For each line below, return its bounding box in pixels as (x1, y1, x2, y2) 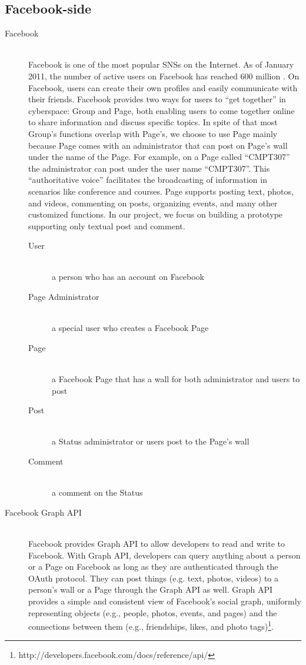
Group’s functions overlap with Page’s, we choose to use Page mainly (28, 127, 278, 139)
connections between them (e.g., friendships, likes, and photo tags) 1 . (28, 619, 274, 632)
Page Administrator (28, 290, 99, 303)
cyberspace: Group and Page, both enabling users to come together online (28, 104, 295, 116)
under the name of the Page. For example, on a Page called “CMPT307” (28, 151, 290, 163)
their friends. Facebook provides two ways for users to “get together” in (28, 93, 286, 105)
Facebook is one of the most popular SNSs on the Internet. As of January (28, 58, 294, 71)
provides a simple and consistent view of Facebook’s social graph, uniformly (28, 594, 301, 607)
